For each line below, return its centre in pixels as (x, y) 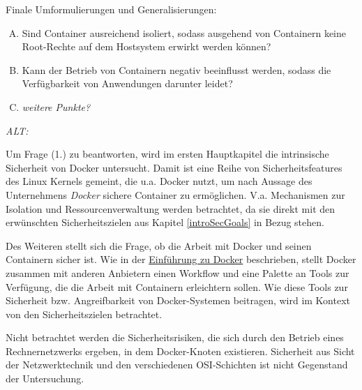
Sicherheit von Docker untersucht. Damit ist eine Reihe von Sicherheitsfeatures (174, 167)
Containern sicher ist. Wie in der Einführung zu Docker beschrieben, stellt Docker (181, 259)
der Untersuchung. (45, 378)
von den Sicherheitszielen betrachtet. (84, 314)
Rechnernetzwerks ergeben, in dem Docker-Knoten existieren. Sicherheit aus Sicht (180, 351)
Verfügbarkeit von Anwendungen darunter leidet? (127, 83)
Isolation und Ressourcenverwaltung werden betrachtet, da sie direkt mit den (171, 208)
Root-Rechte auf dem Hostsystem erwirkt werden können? (146, 46)
